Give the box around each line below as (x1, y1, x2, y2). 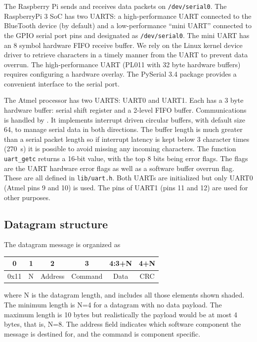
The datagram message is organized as (4, 239, 121, 250)
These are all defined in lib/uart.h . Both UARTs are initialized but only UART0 (4, 172, 253, 183)
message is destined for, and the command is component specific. (4, 328, 201, 339)
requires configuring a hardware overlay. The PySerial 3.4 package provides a (4, 69, 237, 79)
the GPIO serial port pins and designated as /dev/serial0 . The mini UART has (4, 30, 250, 40)
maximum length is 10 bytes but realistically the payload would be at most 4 (4, 309, 238, 319)
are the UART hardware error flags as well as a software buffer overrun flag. (4, 163, 234, 173)
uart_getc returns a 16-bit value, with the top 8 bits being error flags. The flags (4, 153, 248, 164)
